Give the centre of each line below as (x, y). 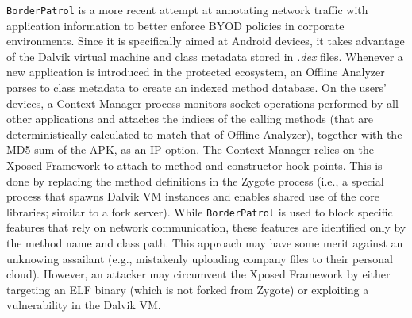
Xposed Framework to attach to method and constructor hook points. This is (194, 165)
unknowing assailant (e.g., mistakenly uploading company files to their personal (200, 258)
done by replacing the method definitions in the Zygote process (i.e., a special (195, 180)
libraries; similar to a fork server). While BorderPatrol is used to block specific (200, 211)
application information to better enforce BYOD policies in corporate (175, 25)
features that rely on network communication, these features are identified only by (206, 227)
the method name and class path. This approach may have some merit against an (205, 243)
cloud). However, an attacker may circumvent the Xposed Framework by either (198, 274)
